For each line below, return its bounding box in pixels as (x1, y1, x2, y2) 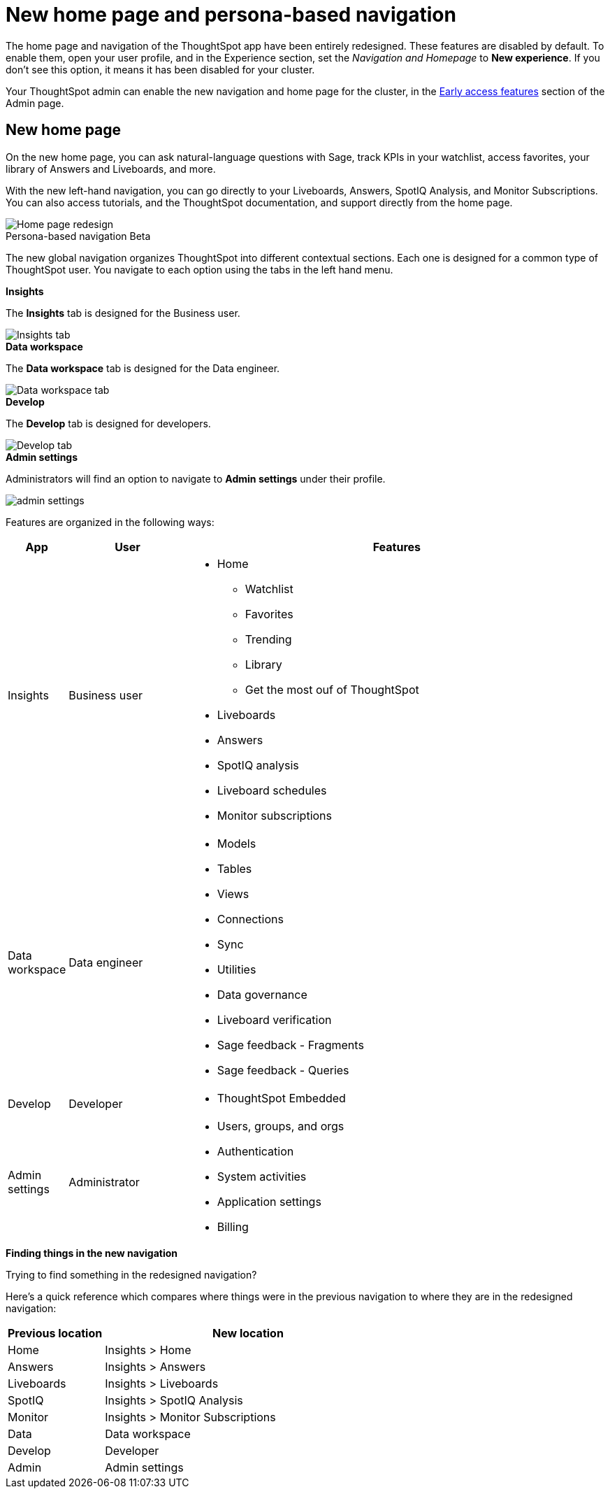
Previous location (8, 1325, 103, 1340)
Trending (245, 632, 292, 646)
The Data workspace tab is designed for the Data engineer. (6, 362, 280, 374)
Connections (217, 911, 284, 926)
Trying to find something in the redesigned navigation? (6, 1268, 257, 1281)
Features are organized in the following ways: (6, 515, 215, 528)
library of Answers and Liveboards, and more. (6, 162, 216, 175)
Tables (217, 861, 252, 876)
